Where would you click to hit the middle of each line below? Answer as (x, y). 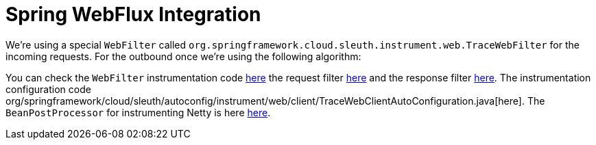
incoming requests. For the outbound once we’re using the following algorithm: (183, 56)
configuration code (48, 89)
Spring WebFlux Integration (133, 14)
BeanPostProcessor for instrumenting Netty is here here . (138, 112)
